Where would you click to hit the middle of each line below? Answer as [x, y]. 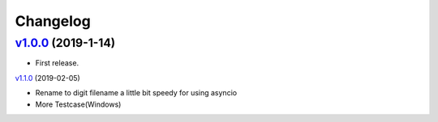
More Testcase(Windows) [78, 104]
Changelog [53, 21]
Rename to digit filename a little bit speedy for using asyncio [136, 93]
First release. [57, 63]
